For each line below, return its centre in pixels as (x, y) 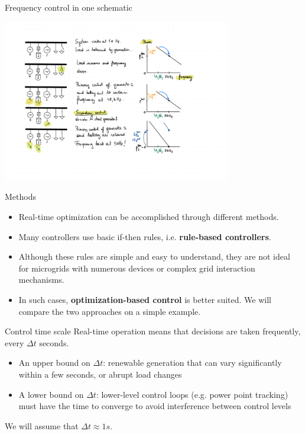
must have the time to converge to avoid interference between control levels (155, 406)
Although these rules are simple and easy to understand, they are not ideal (154, 256)
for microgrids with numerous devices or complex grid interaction (137, 268)
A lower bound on (51, 394)
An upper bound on (54, 363)
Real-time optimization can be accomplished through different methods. (149, 217)
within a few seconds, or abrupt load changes (100, 374)
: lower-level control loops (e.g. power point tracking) (192, 394)
